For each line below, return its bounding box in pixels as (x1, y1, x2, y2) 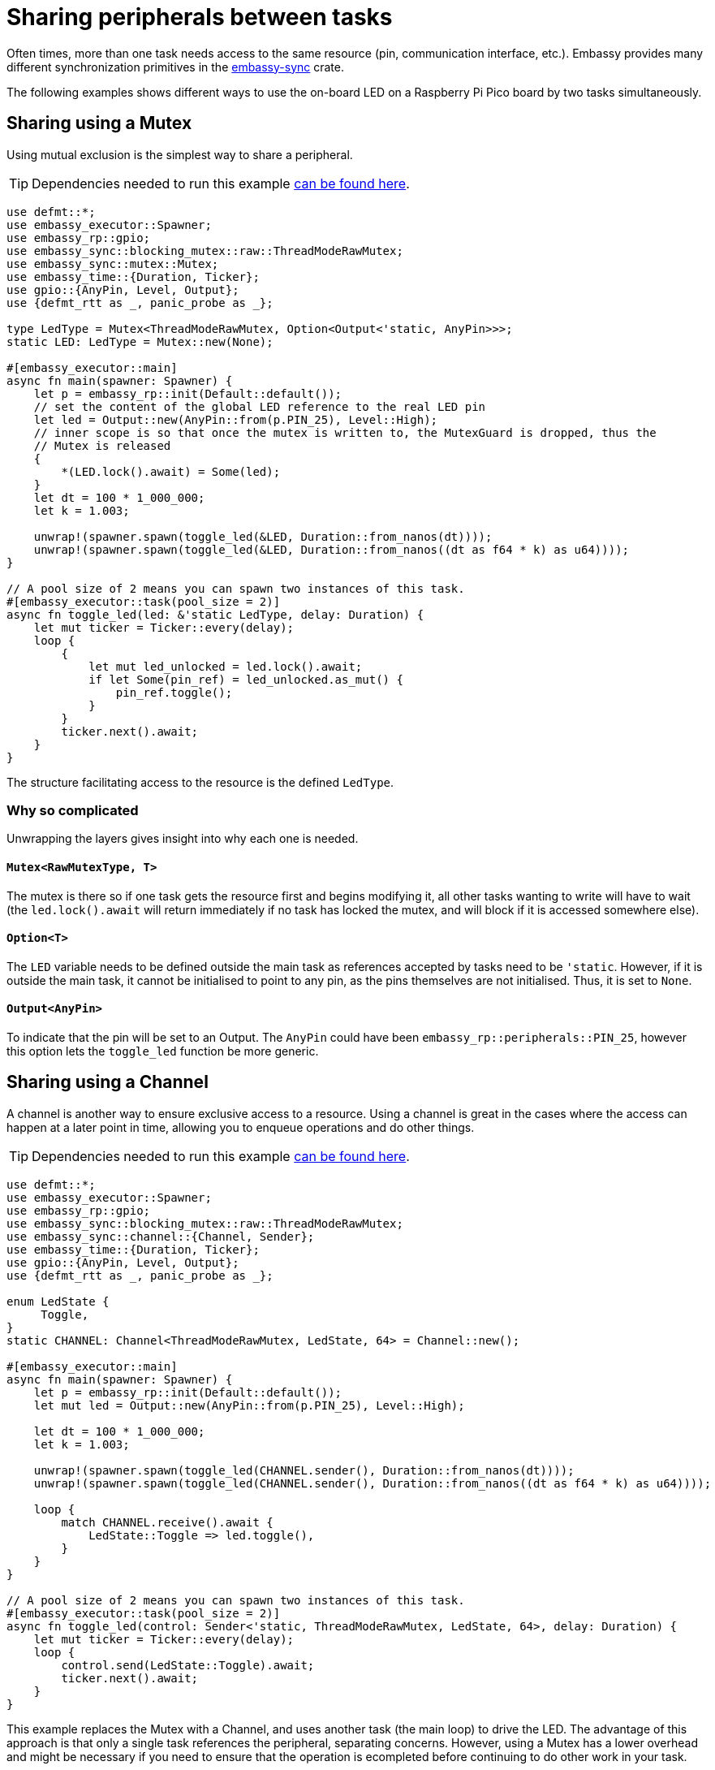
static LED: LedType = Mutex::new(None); (6, 335, 274, 348)
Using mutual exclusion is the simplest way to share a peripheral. (6, 147, 353, 162)
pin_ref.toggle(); (115, 685, 233, 699)
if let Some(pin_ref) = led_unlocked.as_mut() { (88, 672, 403, 686)
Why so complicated (6, 801, 139, 818)
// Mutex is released (33, 438, 171, 452)
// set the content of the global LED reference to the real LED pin (33, 399, 486, 413)
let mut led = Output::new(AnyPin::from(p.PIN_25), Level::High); (33, 1398, 465, 1412)
